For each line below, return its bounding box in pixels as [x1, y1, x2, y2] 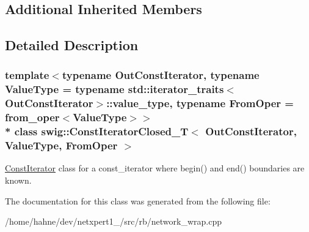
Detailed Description [5, 36, 139, 54]
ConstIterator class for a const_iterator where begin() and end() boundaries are [5, 162, 305, 174]
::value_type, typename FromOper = [106, 95, 294, 111]
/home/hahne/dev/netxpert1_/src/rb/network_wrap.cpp [5, 215, 222, 228]
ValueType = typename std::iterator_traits [5, 81, 224, 97]
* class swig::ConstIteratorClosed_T [5, 124, 189, 139]
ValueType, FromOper [5, 138, 118, 153]
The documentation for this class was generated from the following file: [5, 194, 271, 207]
